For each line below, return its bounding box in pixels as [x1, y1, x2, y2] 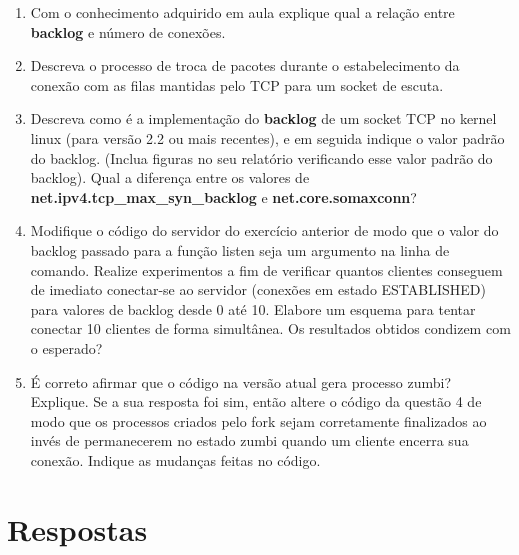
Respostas [7, 508, 148, 549]
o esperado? [30, 337, 103, 358]
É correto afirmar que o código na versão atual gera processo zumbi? [30, 371, 452, 392]
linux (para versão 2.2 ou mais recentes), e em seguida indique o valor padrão [30, 127, 505, 148]
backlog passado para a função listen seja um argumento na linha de [30, 239, 450, 260]
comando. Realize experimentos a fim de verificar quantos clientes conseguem [30, 259, 503, 280]
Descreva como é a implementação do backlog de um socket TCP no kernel [30, 108, 497, 129]
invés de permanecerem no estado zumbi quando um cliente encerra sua [30, 430, 469, 451]
